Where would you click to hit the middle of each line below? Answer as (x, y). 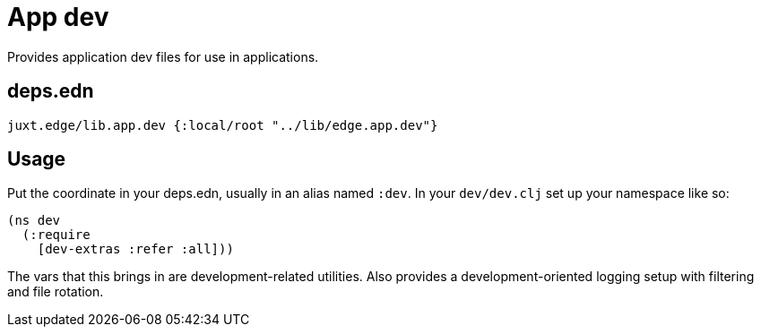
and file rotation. (56, 292)
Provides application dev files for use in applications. (163, 56)
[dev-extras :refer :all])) (135, 249)
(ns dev (34, 221)
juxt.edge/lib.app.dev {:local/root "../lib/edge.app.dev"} (223, 125)
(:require (56, 235)
